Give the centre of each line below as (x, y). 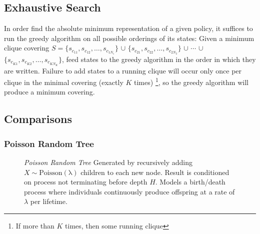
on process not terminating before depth (86, 182)
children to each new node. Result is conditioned (155, 172)
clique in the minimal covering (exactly (64, 82)
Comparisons (38, 119)
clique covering (27, 48)
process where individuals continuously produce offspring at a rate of (129, 191)
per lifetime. (49, 201)
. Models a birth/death (190, 182)
